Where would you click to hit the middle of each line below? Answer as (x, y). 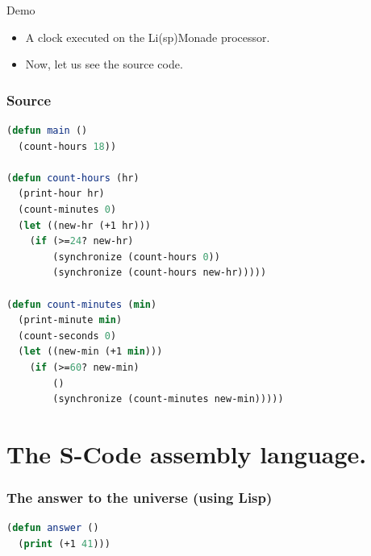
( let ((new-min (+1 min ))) (90, 352)
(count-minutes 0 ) (67, 209)
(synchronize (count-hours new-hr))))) (160, 273)
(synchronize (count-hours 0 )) (136, 257)
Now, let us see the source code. (104, 64)
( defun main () (47, 131)
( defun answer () (53, 528)
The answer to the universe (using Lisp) (140, 497)
